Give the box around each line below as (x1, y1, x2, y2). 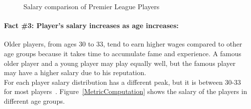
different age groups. (4, 95, 65, 106)
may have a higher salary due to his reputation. (4, 67, 146, 78)
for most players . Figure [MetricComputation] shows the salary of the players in (4, 86, 247, 96)
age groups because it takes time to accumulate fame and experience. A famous (4, 48, 242, 58)
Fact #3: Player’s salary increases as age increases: (4, 20, 179, 31)
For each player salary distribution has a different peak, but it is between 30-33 (4, 77, 241, 87)
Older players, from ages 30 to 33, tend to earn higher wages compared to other (4, 39, 242, 49)
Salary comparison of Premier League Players (23, 1, 160, 11)
